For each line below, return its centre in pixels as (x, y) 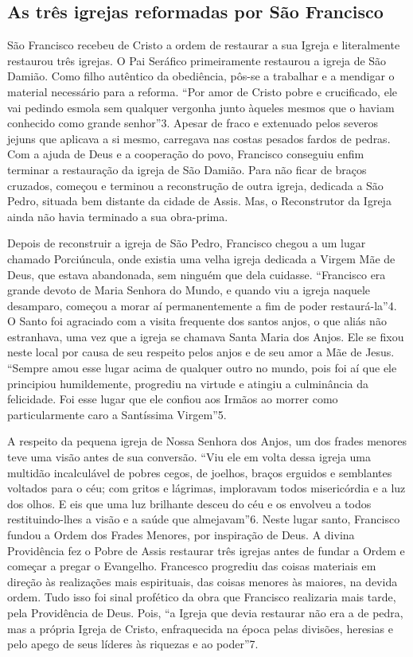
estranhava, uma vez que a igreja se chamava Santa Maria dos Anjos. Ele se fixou (206, 336)
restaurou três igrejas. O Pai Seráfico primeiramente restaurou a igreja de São (197, 60)
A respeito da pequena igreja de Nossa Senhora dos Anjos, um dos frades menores (207, 441)
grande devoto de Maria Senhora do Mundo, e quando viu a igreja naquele (189, 290)
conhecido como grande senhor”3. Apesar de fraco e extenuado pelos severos (193, 123)
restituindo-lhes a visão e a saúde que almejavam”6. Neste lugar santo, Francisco (204, 519)
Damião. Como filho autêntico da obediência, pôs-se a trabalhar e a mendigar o (201, 76)
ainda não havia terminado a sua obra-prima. (118, 216)
